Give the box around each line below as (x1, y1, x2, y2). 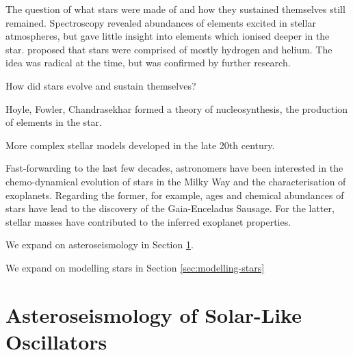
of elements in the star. (5, 115, 102, 129)
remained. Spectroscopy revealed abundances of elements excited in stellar (5, 15, 316, 29)
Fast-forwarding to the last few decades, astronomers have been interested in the (5, 161, 343, 175)
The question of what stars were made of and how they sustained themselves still (5, 2, 345, 16)
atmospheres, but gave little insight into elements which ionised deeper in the (5, 29, 330, 43)
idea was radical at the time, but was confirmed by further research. (5, 55, 291, 70)
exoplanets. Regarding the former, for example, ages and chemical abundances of (5, 187, 344, 202)
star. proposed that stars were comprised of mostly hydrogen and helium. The (5, 42, 332, 56)
